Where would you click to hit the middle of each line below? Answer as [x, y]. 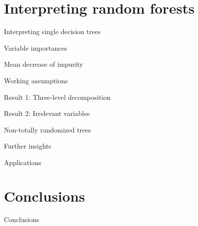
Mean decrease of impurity [44, 64]
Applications [23, 162]
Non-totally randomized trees [48, 129]
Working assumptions [36, 80]
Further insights [28, 146]
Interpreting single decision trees [52, 31]
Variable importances [36, 47]
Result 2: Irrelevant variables [47, 113]
